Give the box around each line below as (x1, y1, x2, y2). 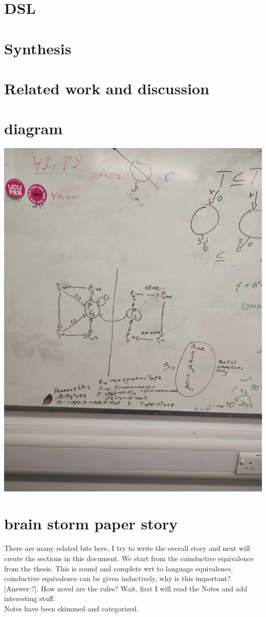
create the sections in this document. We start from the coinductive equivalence (4, 552, 254, 563)
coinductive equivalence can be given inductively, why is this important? (4, 573, 231, 584)
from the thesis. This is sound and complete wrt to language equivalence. (4, 563, 233, 573)
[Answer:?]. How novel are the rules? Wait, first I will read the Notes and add (4, 583, 248, 593)
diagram (4, 118, 63, 139)
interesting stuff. (4, 593, 55, 604)
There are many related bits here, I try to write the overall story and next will (4, 543, 250, 553)
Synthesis (4, 37, 72, 58)
